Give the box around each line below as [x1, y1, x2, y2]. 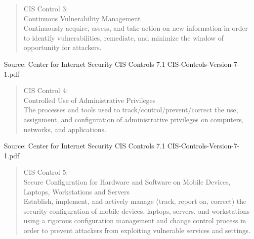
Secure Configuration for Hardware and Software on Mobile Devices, [23, 176, 231, 187]
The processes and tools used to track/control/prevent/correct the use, [23, 104, 238, 115]
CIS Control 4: [23, 85, 68, 96]
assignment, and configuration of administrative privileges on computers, [23, 114, 244, 124]
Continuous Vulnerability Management [23, 13, 141, 23]
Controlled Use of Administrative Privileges [23, 95, 156, 105]
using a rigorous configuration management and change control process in [23, 215, 246, 226]
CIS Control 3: [23, 3, 68, 13]
